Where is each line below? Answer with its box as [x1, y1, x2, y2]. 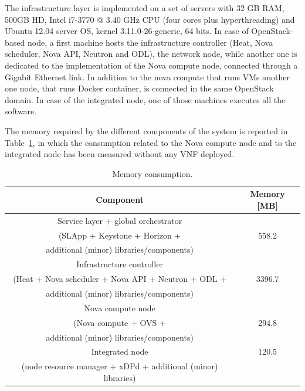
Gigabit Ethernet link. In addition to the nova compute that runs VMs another [5, 70, 290, 83]
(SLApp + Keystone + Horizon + [58, 229, 181, 241]
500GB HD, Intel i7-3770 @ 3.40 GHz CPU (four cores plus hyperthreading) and [5, 13, 295, 25]
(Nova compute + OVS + [73, 316, 166, 328]
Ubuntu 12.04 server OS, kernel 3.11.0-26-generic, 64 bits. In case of [5, 25, 249, 37]
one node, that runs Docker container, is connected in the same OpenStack [5, 82, 274, 94]
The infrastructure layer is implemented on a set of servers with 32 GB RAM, [5, 2, 284, 13]
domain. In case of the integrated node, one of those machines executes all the [5, 93, 286, 106]
